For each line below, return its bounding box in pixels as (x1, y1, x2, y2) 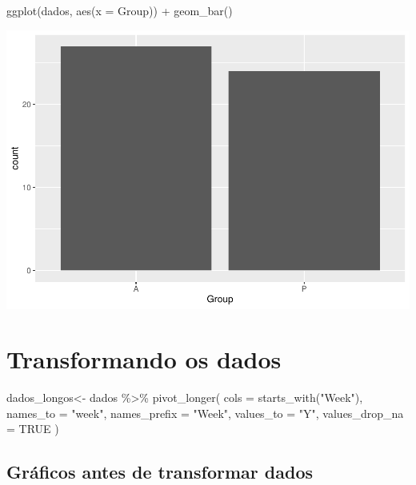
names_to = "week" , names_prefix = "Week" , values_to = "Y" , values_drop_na (6, 404, 404, 421)
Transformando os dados (6, 343, 282, 376)
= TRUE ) (6, 420, 59, 437)
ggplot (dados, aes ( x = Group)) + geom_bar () (6, 2, 233, 18)
